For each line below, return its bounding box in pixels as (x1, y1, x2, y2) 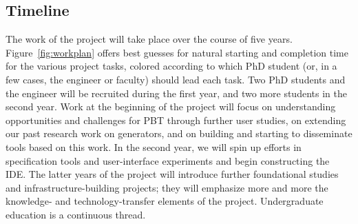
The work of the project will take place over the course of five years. (6, 32, 293, 46)
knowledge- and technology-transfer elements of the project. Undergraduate (6, 194, 324, 208)
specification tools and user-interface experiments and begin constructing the (6, 153, 330, 167)
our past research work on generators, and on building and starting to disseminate (6, 126, 352, 141)
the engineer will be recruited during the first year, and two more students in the (6, 85, 347, 100)
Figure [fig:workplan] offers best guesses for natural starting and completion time (6, 45, 348, 59)
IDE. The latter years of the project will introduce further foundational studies (6, 167, 339, 181)
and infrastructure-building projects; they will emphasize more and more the (6, 180, 328, 194)
